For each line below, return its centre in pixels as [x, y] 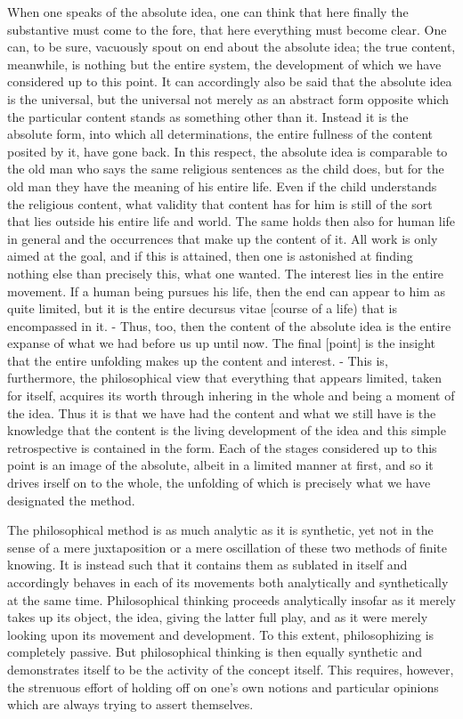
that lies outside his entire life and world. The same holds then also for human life [231, 221]
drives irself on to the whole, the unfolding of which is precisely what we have [219, 483]
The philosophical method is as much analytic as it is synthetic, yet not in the [220, 530]
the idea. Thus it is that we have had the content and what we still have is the [222, 412]
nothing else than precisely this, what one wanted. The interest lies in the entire [226, 273]
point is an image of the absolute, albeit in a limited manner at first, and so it [220, 465]
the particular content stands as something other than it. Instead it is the [208, 116]
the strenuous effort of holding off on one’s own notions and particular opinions [223, 687]
